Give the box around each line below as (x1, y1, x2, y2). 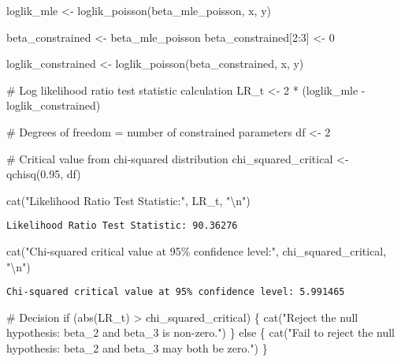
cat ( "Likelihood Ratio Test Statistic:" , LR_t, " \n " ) (6, 192, 251, 208)
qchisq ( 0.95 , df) (6, 166, 81, 182)
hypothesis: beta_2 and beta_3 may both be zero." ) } (6, 340, 268, 356)
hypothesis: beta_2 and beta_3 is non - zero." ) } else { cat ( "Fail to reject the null (6, 324, 395, 341)
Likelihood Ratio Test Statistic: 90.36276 (6, 220, 238, 232)
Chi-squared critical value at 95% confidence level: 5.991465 (6, 286, 345, 298)
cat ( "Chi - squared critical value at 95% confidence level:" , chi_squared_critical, (6, 243, 387, 259)
